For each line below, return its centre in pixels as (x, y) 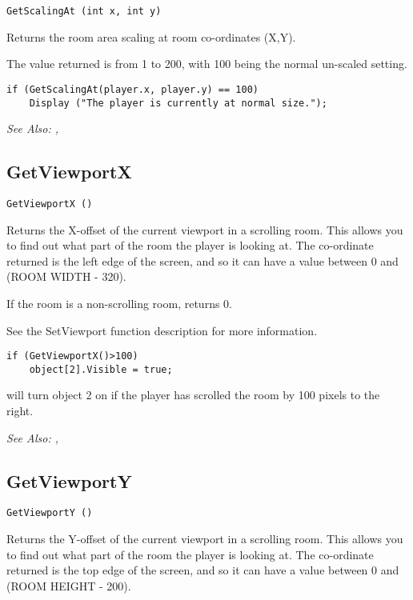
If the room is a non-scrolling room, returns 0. (119, 303)
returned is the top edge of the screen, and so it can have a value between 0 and (203, 570)
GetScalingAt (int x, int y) (84, 11)
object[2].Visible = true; (101, 369)
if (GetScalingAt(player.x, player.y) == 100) (132, 89)
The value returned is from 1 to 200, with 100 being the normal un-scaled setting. (207, 64)
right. (20, 411)
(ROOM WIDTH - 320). (66, 276)
